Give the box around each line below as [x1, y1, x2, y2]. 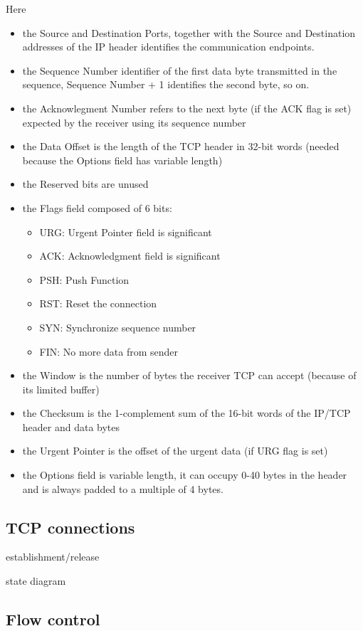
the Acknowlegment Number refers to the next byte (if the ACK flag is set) [22, 100, 352, 115]
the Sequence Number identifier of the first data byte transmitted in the [22, 63, 337, 78]
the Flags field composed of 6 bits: [22, 200, 172, 215]
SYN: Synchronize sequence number [39, 319, 196, 334]
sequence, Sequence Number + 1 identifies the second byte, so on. [22, 77, 310, 92]
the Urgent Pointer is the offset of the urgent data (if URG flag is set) [22, 443, 328, 458]
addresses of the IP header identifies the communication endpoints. [22, 39, 315, 54]
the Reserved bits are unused [22, 176, 149, 191]
